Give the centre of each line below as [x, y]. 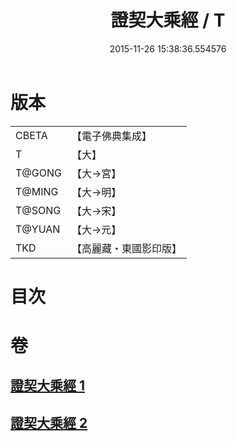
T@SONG [38, 210]
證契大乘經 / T [168, 20]
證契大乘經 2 [49, 422]
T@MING [37, 191]
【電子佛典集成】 [111, 136]
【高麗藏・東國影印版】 [126, 248]
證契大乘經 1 [48, 386]
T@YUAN [38, 229]
